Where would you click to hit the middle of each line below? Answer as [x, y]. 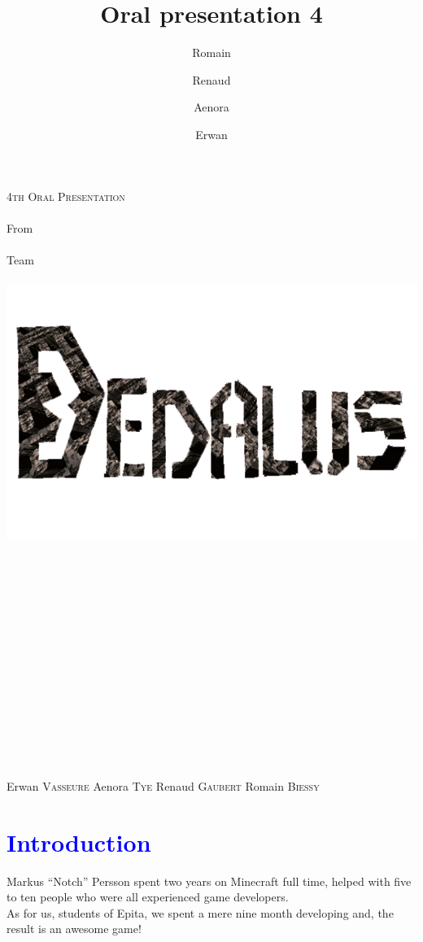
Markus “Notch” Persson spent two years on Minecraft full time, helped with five [209, 881]
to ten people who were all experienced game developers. [148, 897]
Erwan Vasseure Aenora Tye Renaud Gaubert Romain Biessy [163, 785]
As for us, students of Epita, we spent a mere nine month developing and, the [200, 912]
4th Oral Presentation [66, 196]
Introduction [79, 842]
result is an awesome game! [74, 929]
